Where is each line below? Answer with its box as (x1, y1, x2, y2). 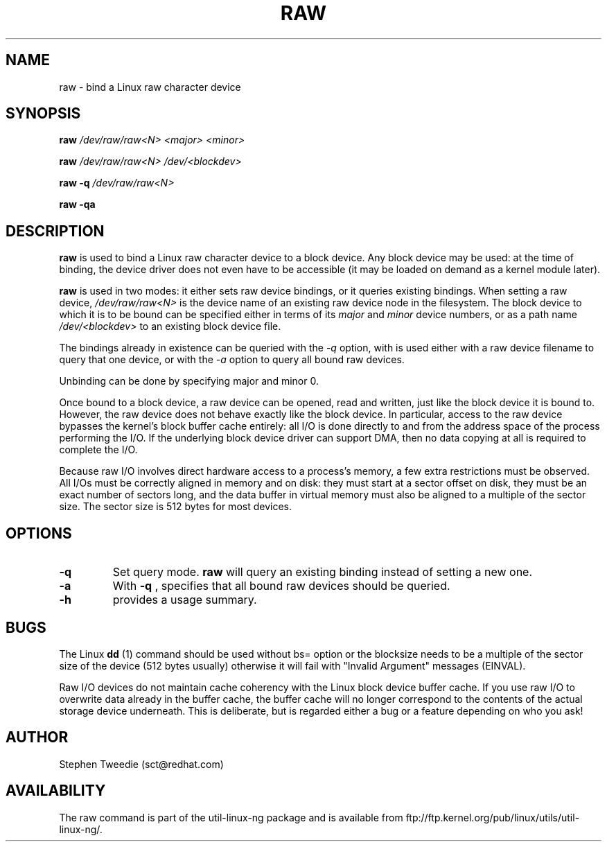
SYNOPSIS (6, 105, 81, 123)
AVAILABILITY (6, 782, 106, 800)
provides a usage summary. (112, 593, 257, 607)
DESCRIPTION (6, 222, 105, 240)
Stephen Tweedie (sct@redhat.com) (59, 758, 224, 770)
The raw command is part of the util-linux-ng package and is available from (59, 811, 403, 823)
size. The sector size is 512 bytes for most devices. (59, 500, 292, 513)
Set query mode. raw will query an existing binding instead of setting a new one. (112, 565, 533, 579)
